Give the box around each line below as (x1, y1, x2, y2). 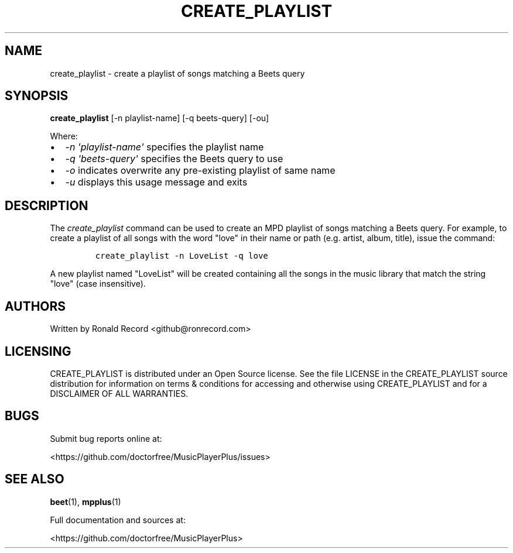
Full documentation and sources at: (50, 514, 186, 525)
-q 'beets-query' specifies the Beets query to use (65, 153, 283, 165)
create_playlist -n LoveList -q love (95, 251, 268, 261)
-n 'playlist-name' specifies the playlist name (65, 141, 264, 153)
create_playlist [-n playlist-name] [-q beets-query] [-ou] (50, 113, 269, 123)
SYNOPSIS (5, 88, 69, 104)
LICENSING (5, 344, 71, 359)
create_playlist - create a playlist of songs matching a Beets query (50, 68, 305, 78)
